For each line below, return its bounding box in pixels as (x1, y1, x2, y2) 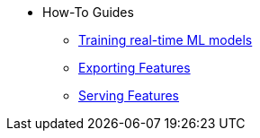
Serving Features (78, 88, 180, 103)
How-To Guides (42, 4, 134, 20)
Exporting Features (78, 60, 191, 75)
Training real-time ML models (78, 32, 253, 47)
